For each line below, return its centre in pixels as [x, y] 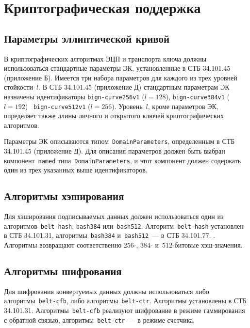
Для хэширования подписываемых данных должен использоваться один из [114, 216]
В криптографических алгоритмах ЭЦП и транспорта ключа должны [105, 58]
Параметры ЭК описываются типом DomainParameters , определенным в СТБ [119, 141]
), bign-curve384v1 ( [198, 96]
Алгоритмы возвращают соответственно [63, 245]
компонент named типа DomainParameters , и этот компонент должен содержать [123, 160]
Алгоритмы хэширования [64, 196]
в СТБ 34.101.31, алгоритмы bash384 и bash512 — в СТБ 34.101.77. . [109, 235]
